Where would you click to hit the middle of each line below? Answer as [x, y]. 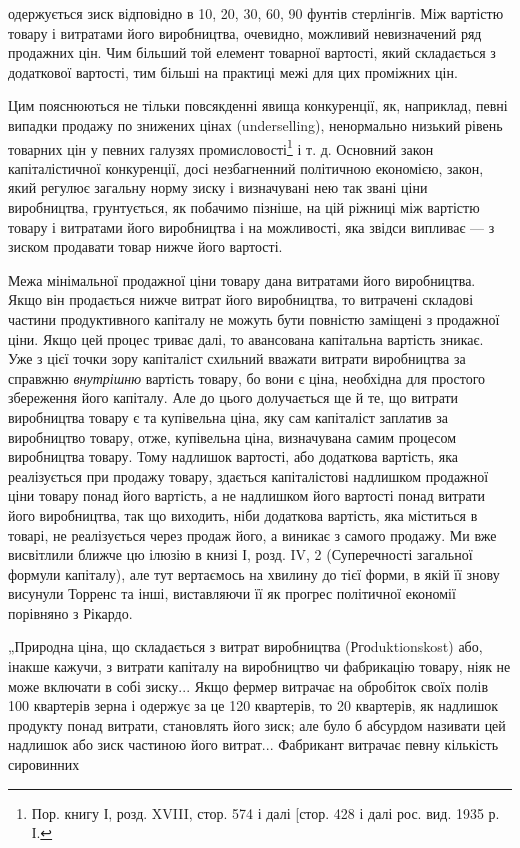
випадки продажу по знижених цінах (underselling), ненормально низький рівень [255, 124]
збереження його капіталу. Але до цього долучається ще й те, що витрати [233, 397]
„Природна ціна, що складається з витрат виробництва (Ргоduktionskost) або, [245, 646]
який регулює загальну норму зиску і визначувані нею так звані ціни [218, 187]
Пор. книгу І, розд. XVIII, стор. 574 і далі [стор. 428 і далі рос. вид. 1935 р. [265, 812]
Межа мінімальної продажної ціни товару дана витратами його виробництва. [242, 279]
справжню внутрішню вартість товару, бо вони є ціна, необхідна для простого [247, 377]
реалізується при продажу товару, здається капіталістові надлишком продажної [248, 475]
